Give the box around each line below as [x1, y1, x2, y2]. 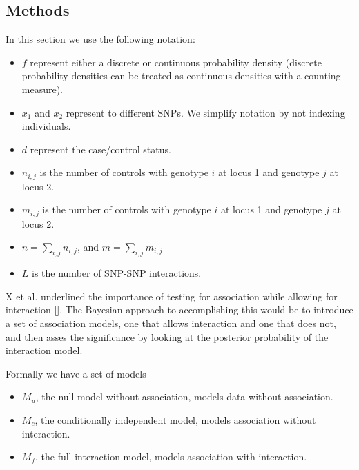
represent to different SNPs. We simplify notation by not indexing [66, 105, 345, 119]
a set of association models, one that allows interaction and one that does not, [6, 316, 336, 331]
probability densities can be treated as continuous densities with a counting [21, 68, 341, 83]
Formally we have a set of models [6, 366, 146, 380]
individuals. [21, 119, 71, 133]
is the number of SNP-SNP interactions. [32, 266, 202, 280]
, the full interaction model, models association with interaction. [35, 449, 307, 464]
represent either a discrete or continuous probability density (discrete [30, 55, 322, 69]
